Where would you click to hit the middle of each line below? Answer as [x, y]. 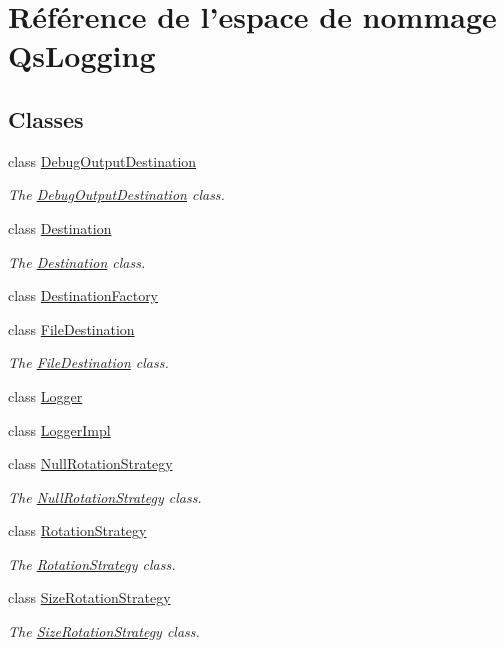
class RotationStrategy [77, 530]
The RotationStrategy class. [92, 563]
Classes [46, 118]
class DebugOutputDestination [102, 160]
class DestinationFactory [83, 295]
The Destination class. [77, 261]
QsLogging [82, 55]
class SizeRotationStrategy [89, 597]
